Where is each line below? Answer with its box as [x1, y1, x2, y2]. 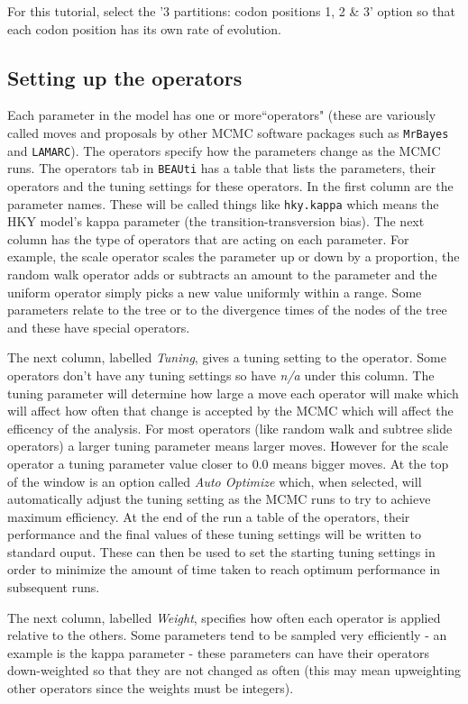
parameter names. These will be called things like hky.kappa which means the [7, 194, 439, 213]
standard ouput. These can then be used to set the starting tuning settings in [7, 542, 436, 561]
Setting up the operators [7, 63, 243, 91]
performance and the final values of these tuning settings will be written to [7, 525, 421, 544]
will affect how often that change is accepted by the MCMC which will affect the [7, 401, 454, 420]
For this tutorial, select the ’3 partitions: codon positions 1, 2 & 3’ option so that [7, 2, 456, 20]
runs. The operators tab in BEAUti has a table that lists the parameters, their [7, 159, 436, 178]
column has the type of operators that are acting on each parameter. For [7, 229, 409, 248]
